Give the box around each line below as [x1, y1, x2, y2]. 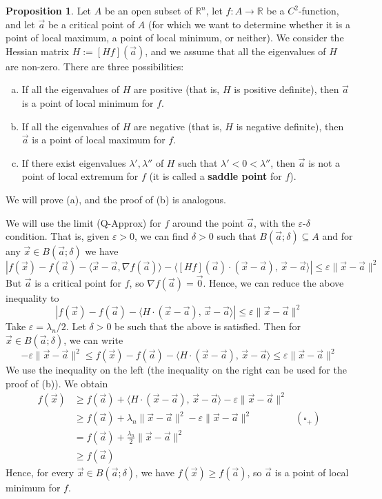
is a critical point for [34, 275, 122, 289]
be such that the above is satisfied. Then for [114, 318, 301, 333]
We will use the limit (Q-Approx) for [6, 215, 161, 230]
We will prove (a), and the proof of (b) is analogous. [6, 192, 226, 206]
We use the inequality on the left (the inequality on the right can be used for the [6, 363, 347, 377]
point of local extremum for [21, 169, 139, 183]
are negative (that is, [134, 119, 222, 133]
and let [6, 17, 35, 31]
